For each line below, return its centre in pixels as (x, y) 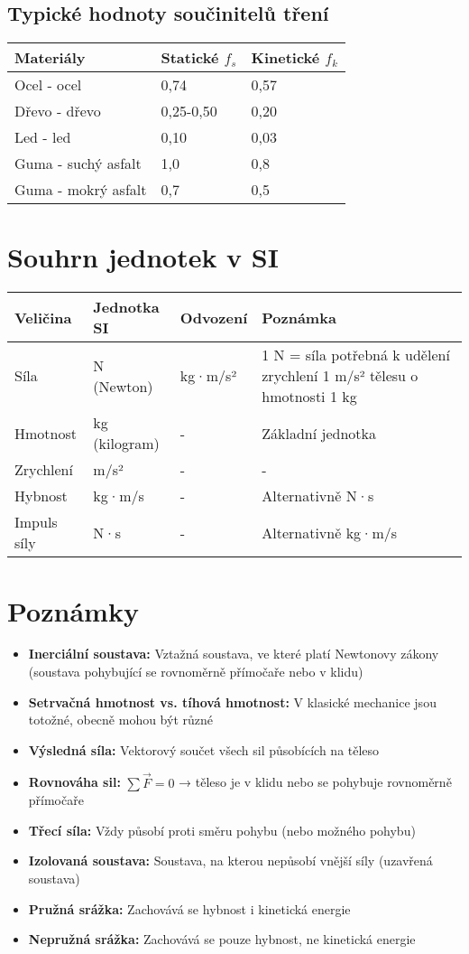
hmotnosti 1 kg (309, 397)
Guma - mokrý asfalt (81, 190)
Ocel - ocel (48, 85)
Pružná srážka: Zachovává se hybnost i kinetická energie (189, 908)
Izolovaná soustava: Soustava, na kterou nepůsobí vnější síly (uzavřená (230, 860)
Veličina (43, 317)
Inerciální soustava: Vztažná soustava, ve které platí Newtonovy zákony (234, 654)
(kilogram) (126, 444)
